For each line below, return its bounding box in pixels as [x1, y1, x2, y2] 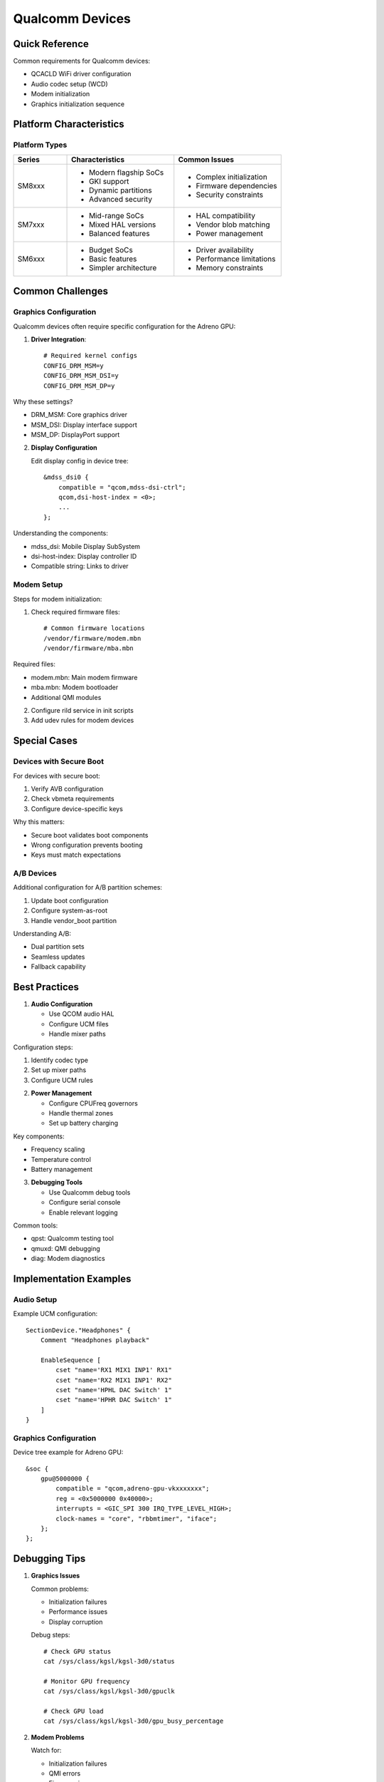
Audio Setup [13, 1294, 57, 1304]
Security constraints [196, 190, 263, 200]
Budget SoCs [89, 244, 133, 254]
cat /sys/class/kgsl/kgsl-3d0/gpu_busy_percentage [43, 1717, 224, 1725]
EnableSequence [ [40, 1356, 101, 1364]
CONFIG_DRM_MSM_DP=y [43, 381, 115, 390]
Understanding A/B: [13, 929, 71, 937]
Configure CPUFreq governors [48, 1098, 138, 1108]
